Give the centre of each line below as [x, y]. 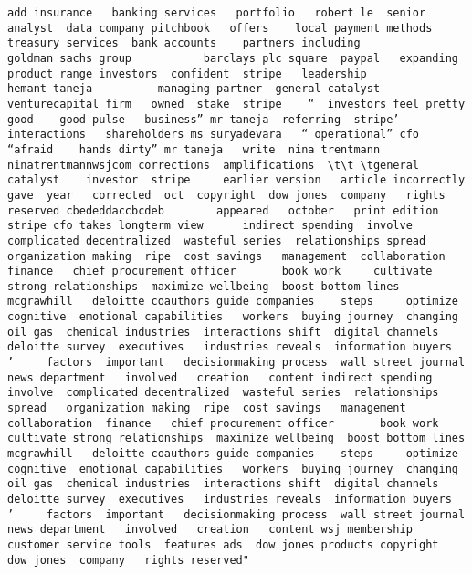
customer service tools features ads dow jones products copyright [223, 544]
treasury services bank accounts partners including [184, 43]
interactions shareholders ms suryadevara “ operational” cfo [214, 135]
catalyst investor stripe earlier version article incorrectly [236, 180]
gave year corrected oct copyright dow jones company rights [226, 195]
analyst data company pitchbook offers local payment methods [220, 28]
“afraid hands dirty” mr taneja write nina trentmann [194, 149]
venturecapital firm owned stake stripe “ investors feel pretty [236, 104]
